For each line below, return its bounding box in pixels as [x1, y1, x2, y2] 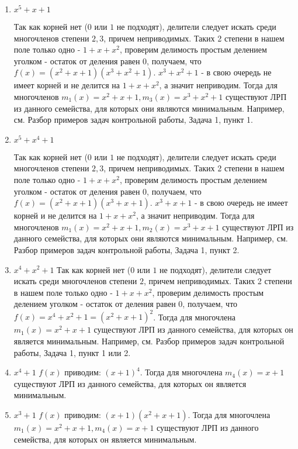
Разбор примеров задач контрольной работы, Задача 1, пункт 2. [13, 243, 240, 255]
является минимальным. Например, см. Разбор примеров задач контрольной [13, 334, 285, 347]
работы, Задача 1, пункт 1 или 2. [13, 346, 131, 358]
